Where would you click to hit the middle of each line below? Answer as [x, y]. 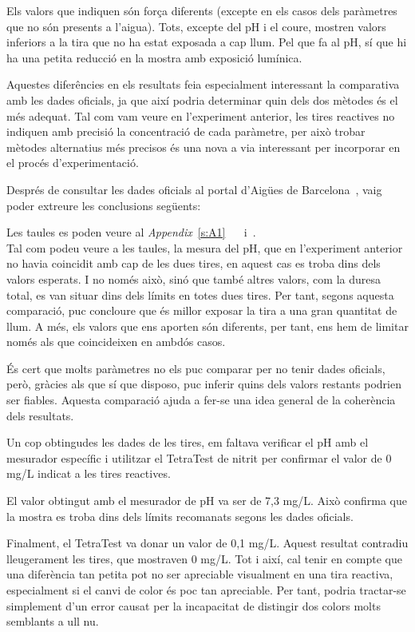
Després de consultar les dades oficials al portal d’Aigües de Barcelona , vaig [194, 189]
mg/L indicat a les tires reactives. [89, 473]
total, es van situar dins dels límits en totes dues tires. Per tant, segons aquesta [200, 294]
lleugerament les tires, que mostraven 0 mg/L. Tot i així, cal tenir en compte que [204, 558]
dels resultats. [40, 415]
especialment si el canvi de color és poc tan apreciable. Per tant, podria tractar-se [206, 590]
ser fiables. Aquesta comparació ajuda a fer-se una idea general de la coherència [201, 400]
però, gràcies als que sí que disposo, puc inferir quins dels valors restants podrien [204, 384]
